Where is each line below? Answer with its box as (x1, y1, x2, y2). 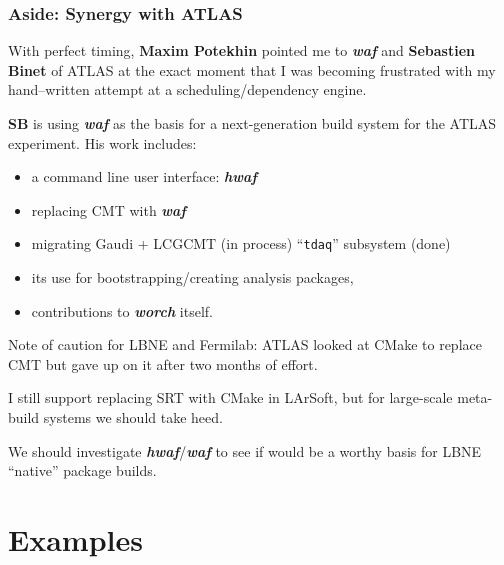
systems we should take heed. (43, 407, 223, 427)
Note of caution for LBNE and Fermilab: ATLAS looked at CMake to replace (8, 334, 482, 355)
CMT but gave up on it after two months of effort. (8, 353, 318, 374)
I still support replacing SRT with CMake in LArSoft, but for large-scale (8, 387, 453, 408)
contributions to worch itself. (31, 300, 213, 321)
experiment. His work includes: (8, 132, 197, 153)
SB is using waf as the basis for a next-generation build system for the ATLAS (8, 113, 497, 133)
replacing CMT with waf (31, 199, 186, 220)
